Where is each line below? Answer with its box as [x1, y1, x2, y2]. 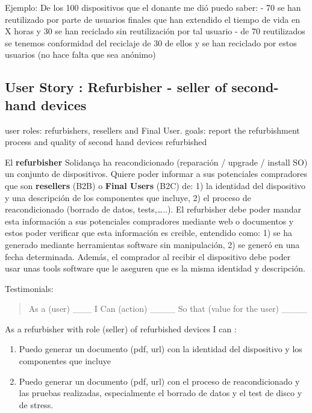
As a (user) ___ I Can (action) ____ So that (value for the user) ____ [28, 302, 307, 315]
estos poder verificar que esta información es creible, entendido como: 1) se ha [5, 226, 292, 239]
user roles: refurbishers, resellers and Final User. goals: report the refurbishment [5, 123, 300, 136]
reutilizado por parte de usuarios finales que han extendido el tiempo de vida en [5, 13, 301, 25]
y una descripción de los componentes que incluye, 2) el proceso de [5, 191, 251, 203]
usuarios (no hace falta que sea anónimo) [5, 48, 156, 61]
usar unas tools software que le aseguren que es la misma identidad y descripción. [5, 262, 305, 275]
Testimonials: [5, 282, 54, 294]
